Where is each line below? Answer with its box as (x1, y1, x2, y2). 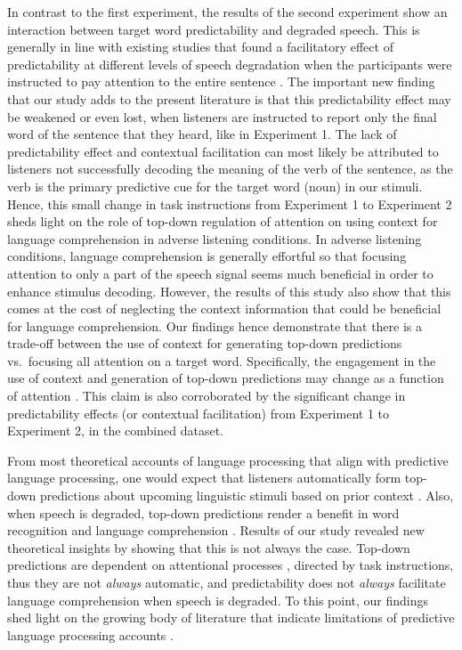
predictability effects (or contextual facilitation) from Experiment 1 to (7, 403, 390, 422)
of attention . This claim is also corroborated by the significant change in (7, 386, 406, 405)
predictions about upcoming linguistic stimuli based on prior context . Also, (39, 486, 454, 505)
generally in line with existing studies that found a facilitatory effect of (7, 37, 393, 56)
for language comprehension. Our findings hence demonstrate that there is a (7, 316, 423, 335)
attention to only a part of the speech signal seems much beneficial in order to (7, 264, 434, 282)
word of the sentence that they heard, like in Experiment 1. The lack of (7, 125, 397, 143)
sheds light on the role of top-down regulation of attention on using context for (7, 212, 438, 231)
